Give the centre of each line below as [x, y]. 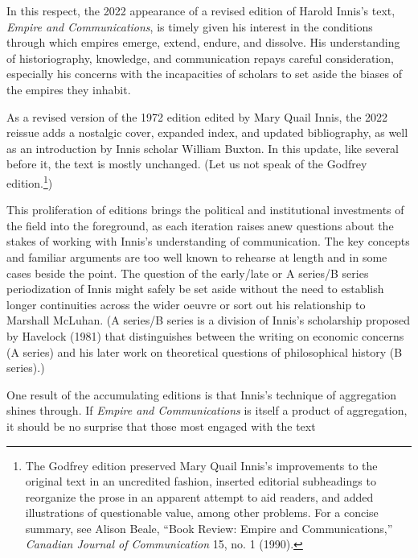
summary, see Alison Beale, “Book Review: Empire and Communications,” [209, 528]
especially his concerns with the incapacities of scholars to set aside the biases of [204, 74]
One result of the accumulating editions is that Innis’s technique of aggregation [202, 394]
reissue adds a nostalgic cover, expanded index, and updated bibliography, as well [207, 132]
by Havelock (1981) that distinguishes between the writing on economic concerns [205, 335]
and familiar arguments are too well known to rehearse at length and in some [197, 256]
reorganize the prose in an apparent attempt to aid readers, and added [199, 496]
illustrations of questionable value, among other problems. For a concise [202, 513]
